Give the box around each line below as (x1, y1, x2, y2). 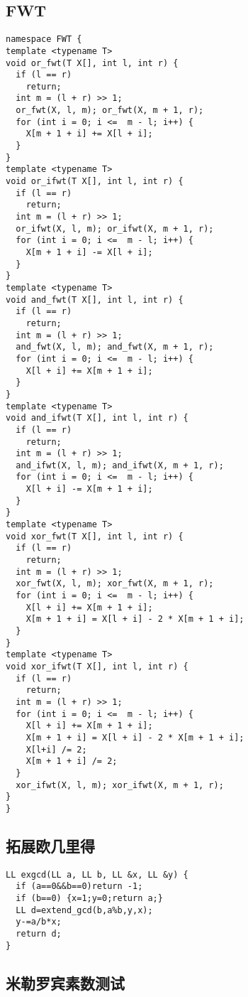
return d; (16, 929, 62, 939)
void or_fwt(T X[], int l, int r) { (6, 58, 179, 68)
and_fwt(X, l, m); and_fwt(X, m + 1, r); (16, 342, 214, 352)
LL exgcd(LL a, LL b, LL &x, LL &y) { (6, 869, 188, 880)
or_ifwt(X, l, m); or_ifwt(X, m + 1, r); (16, 223, 214, 234)
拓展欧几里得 (6, 834, 95, 856)
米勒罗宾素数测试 (6, 971, 125, 993)
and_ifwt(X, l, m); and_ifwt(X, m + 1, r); (16, 460, 224, 470)
